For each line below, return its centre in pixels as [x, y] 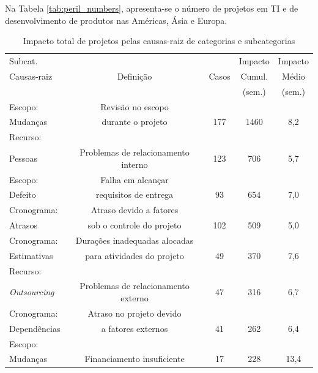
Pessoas [23, 158]
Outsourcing [32, 292]
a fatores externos [135, 328]
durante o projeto [135, 122]
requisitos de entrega [135, 194]
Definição [135, 76]
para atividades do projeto [135, 255]
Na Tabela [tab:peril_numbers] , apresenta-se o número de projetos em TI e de [152, 8]
